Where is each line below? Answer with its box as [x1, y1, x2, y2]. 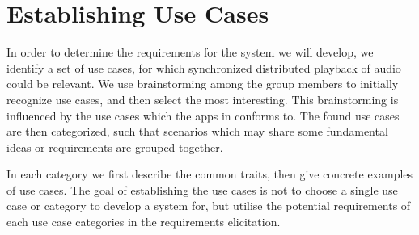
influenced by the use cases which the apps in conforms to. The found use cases [6, 107, 400, 124]
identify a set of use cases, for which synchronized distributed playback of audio [6, 59, 401, 76]
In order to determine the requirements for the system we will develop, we [6, 44, 374, 61]
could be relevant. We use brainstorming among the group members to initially [6, 75, 399, 92]
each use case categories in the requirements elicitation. [6, 213, 281, 230]
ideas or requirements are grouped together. [6, 138, 223, 155]
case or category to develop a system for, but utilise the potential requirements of [6, 197, 411, 214]
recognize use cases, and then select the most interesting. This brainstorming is [6, 90, 399, 107]
